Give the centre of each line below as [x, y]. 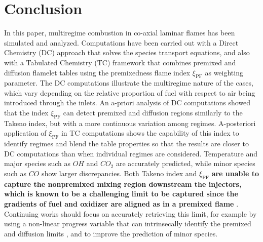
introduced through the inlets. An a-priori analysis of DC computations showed [127, 103]
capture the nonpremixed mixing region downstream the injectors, [123, 184]
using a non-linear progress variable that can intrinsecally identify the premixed [128, 224]
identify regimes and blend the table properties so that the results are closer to [126, 144]
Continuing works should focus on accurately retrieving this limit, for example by [130, 213]
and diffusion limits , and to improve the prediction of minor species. [111, 233]
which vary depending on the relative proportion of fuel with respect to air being [130, 92]
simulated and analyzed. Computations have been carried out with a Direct [121, 42]
